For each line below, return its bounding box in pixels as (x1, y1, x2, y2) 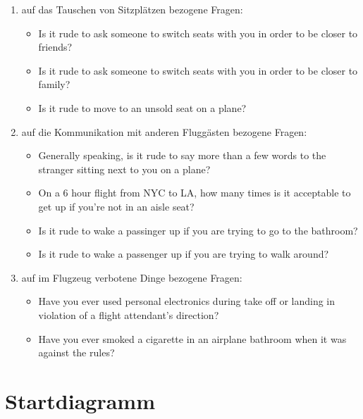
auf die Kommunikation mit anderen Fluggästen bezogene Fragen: (21, 124, 307, 139)
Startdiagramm (5, 386, 155, 415)
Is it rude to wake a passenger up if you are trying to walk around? (38, 246, 329, 261)
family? (38, 77, 70, 92)
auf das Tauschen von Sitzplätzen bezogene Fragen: (21, 2, 243, 16)
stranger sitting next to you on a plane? (38, 161, 211, 176)
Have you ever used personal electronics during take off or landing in (38, 294, 336, 308)
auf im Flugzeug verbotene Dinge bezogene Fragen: (21, 270, 242, 284)
